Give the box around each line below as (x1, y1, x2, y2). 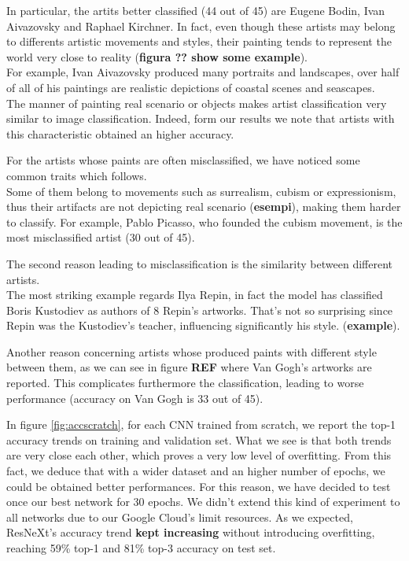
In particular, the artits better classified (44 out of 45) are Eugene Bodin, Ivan (6, 2, 385, 18)
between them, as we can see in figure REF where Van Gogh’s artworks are (6, 359, 372, 375)
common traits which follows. (6, 167, 147, 183)
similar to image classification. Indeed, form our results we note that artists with (6, 110, 395, 127)
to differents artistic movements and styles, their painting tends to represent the (6, 33, 392, 50)
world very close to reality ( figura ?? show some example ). (6, 48, 308, 65)
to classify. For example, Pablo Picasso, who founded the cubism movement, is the (6, 213, 403, 230)
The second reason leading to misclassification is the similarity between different (6, 255, 392, 271)
